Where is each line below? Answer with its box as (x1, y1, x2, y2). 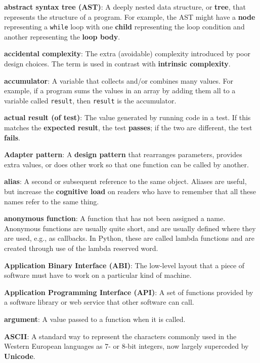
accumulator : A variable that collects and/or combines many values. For (4, 75, 234, 86)
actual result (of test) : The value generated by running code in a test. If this (4, 112, 251, 123)
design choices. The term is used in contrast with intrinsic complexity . (4, 58, 231, 69)
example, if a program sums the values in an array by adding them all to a (4, 85, 236, 96)
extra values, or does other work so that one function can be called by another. (4, 159, 249, 169)
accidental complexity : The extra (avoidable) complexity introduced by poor (4, 48, 250, 59)
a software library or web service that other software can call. (4, 297, 194, 307)
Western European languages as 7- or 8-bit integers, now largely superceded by (4, 341, 249, 351)
